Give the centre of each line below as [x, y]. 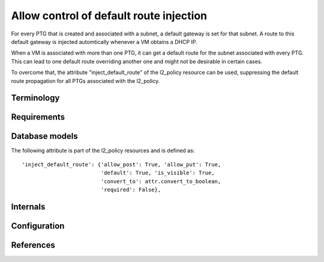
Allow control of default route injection [109, 16]
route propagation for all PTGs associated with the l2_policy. [85, 81]
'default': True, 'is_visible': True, [158, 173]
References [33, 245]
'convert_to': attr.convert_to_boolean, [161, 181]
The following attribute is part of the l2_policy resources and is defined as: [103, 151]
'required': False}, [131, 190]
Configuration [38, 226]
